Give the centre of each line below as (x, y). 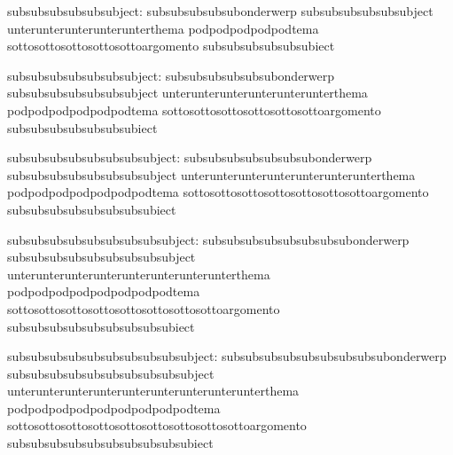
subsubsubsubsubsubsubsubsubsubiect (110, 443)
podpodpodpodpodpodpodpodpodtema (114, 408)
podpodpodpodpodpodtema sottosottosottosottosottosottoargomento (194, 110)
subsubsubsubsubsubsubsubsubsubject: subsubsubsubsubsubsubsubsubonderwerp (227, 356)
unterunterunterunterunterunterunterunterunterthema (153, 391)
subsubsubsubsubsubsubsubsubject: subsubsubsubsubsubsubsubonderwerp (208, 239)
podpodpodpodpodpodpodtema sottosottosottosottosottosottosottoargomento (218, 192)
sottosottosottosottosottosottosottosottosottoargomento (157, 425)
